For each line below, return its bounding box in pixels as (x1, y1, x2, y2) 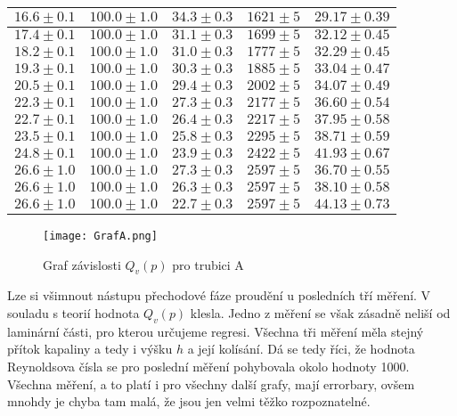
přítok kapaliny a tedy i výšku (7, 339, 173, 358)
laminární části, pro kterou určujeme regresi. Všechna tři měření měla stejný (7, 322, 424, 340)
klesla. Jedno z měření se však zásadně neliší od (190, 304, 451, 322)
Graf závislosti (43, 255, 121, 273)
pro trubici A (172, 255, 244, 273)
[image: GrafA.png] (43, 230, 158, 242)
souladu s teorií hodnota (7, 304, 140, 322)
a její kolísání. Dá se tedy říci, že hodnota (187, 339, 415, 358)
